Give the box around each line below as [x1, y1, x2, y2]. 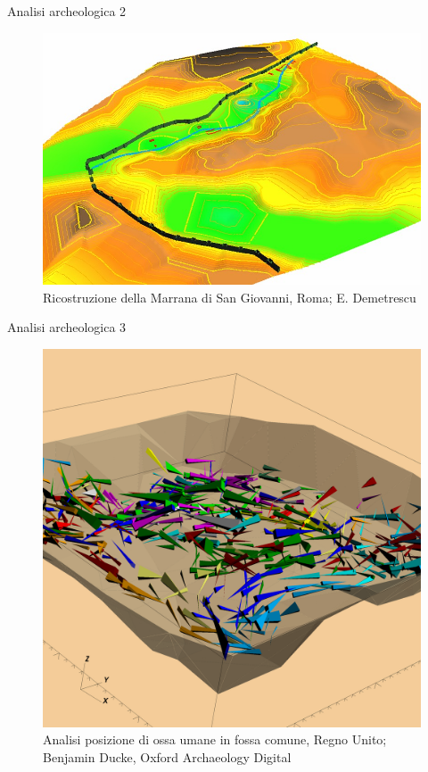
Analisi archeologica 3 [7, 318, 127, 336]
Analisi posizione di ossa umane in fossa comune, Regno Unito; [43, 730, 387, 749]
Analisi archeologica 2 [7, 2, 127, 20]
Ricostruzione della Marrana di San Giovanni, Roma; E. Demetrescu [43, 287, 416, 306]
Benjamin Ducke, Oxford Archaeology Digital [43, 748, 292, 767]
